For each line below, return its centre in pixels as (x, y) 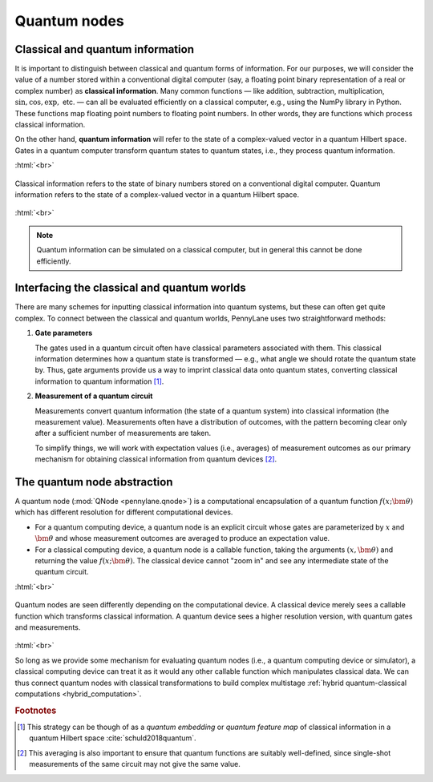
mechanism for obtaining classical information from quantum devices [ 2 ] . (156, 459)
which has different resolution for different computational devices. (124, 512)
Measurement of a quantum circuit (94, 396)
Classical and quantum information (104, 49)
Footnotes (36, 711)
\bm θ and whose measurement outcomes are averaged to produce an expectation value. (182, 538)
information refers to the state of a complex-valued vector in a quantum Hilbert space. (157, 194)
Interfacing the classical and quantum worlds (130, 288)
